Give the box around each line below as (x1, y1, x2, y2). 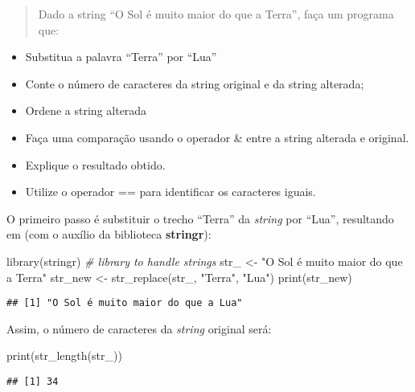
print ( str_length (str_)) (6, 347, 122, 364)
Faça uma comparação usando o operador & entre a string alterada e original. (25, 129, 409, 145)
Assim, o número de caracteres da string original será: (6, 320, 272, 337)
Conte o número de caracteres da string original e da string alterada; (25, 75, 364, 92)
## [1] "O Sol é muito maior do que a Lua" (6, 297, 243, 309)
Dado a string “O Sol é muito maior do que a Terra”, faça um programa (38, 6, 394, 22)
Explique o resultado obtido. (25, 156, 166, 173)
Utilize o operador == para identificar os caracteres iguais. (25, 183, 316, 200)
